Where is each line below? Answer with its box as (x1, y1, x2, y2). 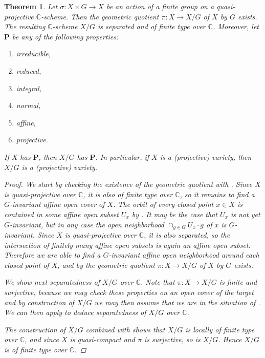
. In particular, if (95, 151, 149, 162)
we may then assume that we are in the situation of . (94, 297, 260, 307)
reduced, (16, 65, 41, 76)
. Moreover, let (213, 21, 259, 32)
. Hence (218, 334, 242, 345)
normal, (16, 100, 41, 111)
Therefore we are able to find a (4, 249, 101, 260)
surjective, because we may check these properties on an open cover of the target (4, 286, 254, 297)
